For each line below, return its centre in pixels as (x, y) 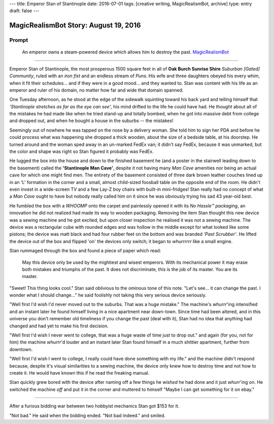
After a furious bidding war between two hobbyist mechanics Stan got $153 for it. (94, 406)
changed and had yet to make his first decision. (59, 326)
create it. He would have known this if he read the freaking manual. (79, 373)
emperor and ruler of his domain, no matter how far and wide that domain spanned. (96, 90)
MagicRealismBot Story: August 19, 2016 (75, 25)
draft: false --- (24, 11)
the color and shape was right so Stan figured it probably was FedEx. (82, 152)
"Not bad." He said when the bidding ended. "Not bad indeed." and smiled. (88, 415)
